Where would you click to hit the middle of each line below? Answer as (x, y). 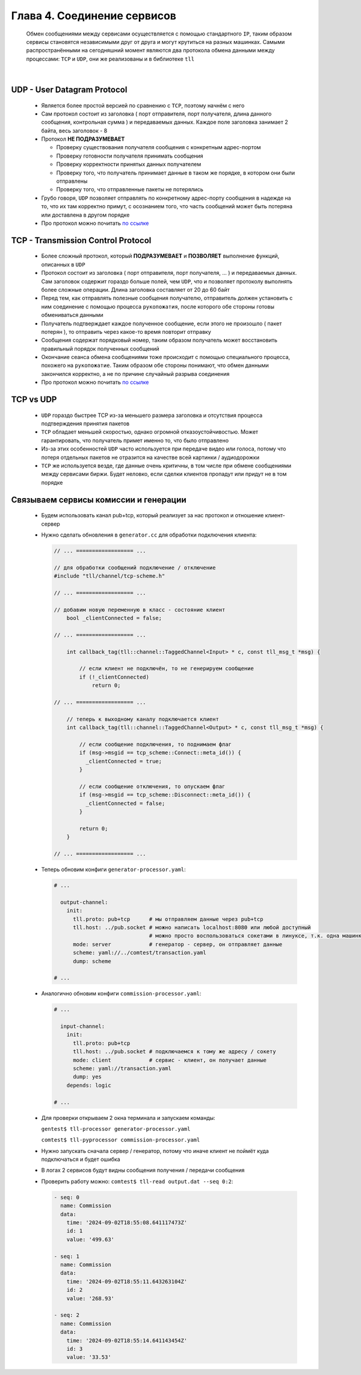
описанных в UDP (63, 264)
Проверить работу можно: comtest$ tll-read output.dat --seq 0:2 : (137, 1181)
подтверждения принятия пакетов (85, 423)
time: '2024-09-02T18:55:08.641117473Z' (127, 1223)
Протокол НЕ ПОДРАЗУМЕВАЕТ (83, 139)
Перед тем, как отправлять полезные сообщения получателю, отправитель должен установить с (167, 298)
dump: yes (88, 1077)
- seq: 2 (67, 1315)
